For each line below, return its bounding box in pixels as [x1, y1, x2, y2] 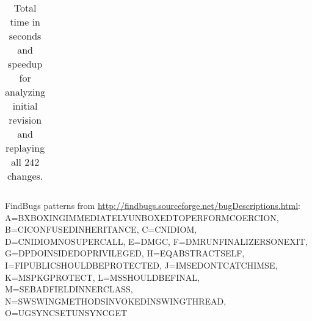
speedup [7, 57, 43, 71]
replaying [5, 141, 45, 155]
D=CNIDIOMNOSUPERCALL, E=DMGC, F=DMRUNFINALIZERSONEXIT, [5, 235, 308, 247]
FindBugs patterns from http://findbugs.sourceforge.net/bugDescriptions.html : [5, 199, 300, 211]
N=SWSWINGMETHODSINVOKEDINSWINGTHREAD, [5, 294, 227, 307]
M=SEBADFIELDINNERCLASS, [5, 283, 133, 295]
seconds [9, 29, 42, 43]
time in [10, 15, 40, 29]
